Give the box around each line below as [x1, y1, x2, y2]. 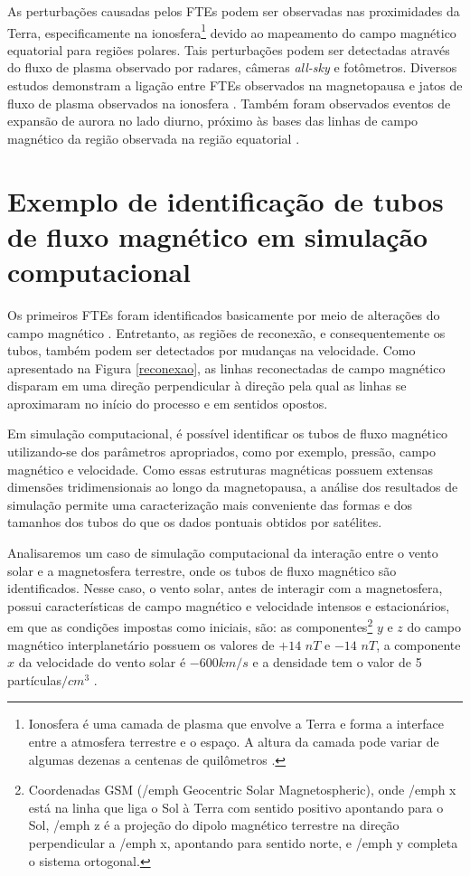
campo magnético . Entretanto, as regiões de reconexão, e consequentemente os [7, 323, 446, 342]
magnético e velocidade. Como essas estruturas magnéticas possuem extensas [7, 459, 433, 478]
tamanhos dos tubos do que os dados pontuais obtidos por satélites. [7, 513, 382, 532]
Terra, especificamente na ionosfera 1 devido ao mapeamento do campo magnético [7, 20, 456, 42]
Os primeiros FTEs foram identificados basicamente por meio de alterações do [7, 305, 440, 324]
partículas [7, 670, 62, 689]
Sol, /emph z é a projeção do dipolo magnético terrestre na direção [28, 815, 399, 834]
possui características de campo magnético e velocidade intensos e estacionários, [7, 596, 450, 615]
